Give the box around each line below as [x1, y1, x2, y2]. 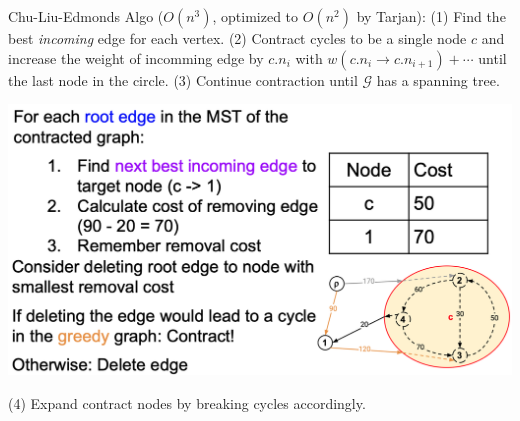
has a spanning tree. [376, 69, 500, 90]
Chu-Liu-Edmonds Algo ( [8, 6, 164, 26]
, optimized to [212, 6, 299, 26]
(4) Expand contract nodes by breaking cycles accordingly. [8, 392, 366, 413]
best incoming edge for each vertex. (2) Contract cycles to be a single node [8, 28, 467, 48]
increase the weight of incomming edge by [8, 47, 264, 68]
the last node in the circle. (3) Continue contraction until [8, 69, 358, 90]
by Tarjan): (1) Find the [356, 6, 506, 26]
